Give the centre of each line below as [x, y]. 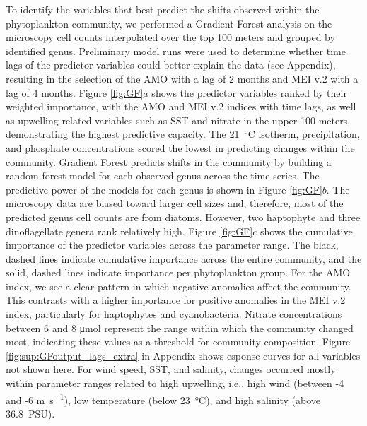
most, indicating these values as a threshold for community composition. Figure [178, 342]
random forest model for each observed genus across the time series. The [163, 176]
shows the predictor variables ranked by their [249, 92]
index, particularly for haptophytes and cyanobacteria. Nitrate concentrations [174, 314]
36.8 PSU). [30, 413]
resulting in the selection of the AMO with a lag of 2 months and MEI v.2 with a [182, 78]
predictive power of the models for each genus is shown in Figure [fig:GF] [164, 189]
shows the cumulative [306, 231]
